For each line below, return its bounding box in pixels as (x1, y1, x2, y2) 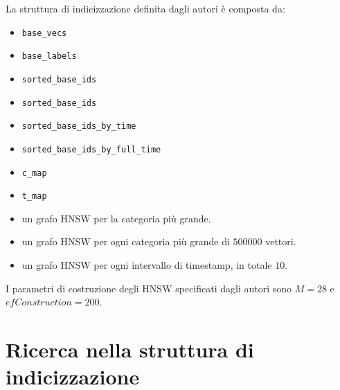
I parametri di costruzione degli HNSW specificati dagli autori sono (6, 281, 292, 295)
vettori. (265, 234, 296, 249)
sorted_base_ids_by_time (21, 121, 136, 132)
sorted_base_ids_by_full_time (21, 144, 161, 154)
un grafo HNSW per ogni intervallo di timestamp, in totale (21, 258, 272, 272)
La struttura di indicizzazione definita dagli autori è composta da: (6, 1, 285, 15)
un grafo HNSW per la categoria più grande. (21, 211, 211, 225)
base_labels (21, 51, 77, 62)
